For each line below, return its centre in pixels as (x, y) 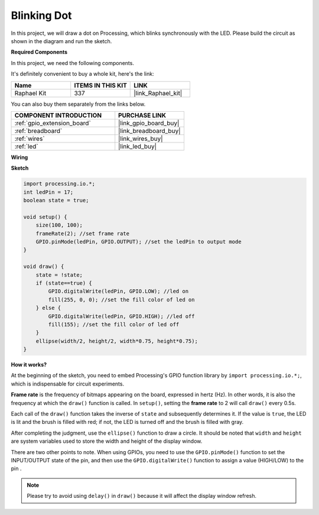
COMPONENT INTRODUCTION (58, 115)
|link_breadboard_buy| (149, 131)
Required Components (39, 52)
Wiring (19, 157)
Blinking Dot (41, 15)
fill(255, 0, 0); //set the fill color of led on (121, 299)
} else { (48, 308)
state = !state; (59, 275)
